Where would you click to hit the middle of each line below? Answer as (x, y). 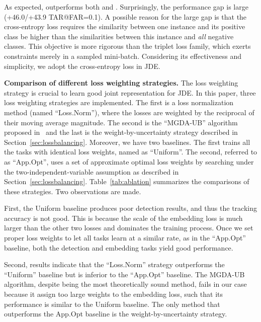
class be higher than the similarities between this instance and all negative (119, 36)
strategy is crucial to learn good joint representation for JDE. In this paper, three (130, 92)
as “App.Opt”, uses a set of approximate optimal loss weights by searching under (129, 161)
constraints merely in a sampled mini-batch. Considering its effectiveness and (123, 56)
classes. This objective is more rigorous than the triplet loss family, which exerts (127, 46)
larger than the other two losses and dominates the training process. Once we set (129, 228)
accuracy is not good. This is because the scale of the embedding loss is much (123, 218)
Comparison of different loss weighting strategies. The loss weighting (121, 83)
